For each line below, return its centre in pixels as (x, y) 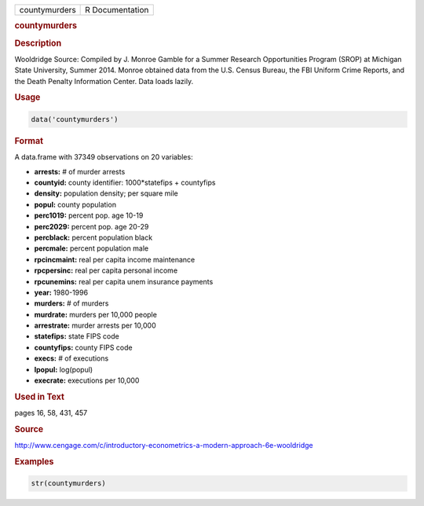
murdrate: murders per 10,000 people (95, 314)
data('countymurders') (75, 119)
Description (38, 43)
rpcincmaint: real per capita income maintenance (115, 259)
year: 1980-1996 (61, 292)
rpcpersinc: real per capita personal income (106, 270)
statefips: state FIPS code (77, 336)
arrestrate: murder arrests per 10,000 (95, 325)
